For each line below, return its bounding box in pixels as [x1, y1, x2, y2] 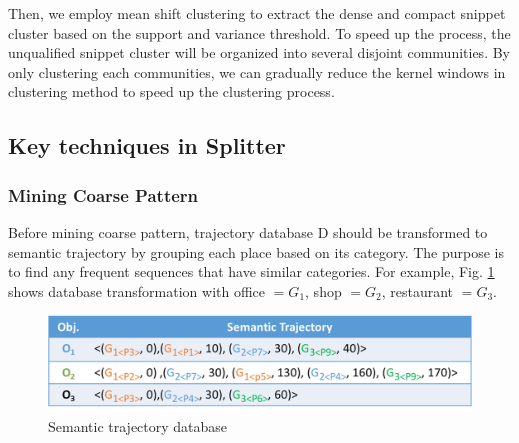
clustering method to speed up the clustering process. [8, 81, 335, 102]
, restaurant [381, 280, 454, 301]
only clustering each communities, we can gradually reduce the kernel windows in [8, 61, 506, 82]
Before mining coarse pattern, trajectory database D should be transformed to [8, 221, 488, 242]
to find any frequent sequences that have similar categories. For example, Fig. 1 [8, 261, 495, 282]
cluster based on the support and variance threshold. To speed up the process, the [8, 22, 511, 43]
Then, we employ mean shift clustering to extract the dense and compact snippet [8, 3, 506, 23]
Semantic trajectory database [48, 415, 228, 436]
